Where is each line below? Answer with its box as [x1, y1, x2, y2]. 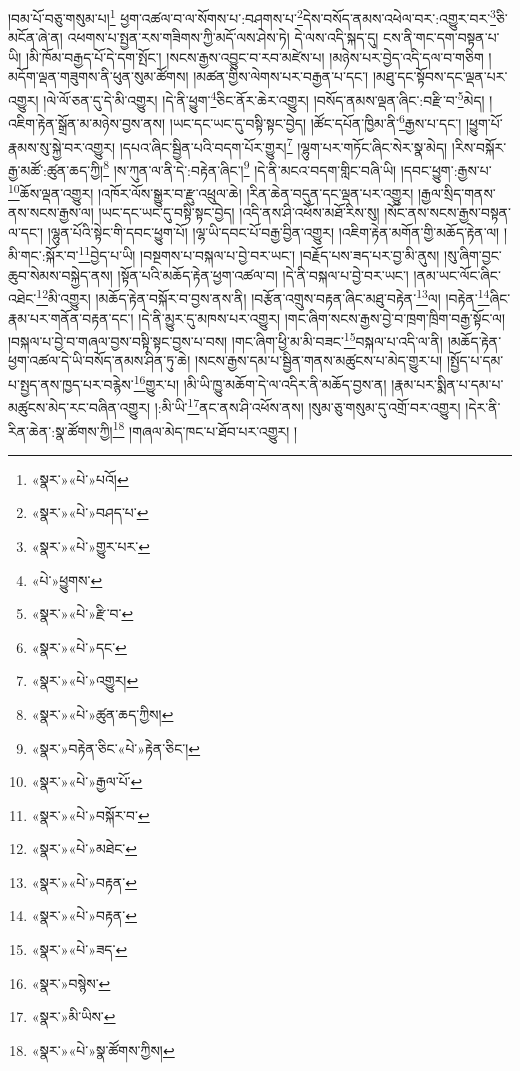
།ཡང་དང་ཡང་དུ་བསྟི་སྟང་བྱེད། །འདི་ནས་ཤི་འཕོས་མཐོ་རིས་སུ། [98, 202, 380, 223]
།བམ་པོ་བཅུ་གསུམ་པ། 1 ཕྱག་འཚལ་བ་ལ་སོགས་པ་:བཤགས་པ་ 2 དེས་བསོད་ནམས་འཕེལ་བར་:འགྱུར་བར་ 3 [8, 5, 496, 28]
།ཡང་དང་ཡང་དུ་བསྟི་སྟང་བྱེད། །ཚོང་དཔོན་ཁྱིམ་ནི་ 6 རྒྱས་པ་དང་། [169, 110, 462, 133]
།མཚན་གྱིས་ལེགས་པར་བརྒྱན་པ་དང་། [193, 66, 369, 87]
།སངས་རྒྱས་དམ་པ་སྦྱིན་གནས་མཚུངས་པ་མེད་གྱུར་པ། [194, 350, 443, 371]
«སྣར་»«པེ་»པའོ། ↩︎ [31, 468, 129, 489]
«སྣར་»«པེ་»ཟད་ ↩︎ [31, 939, 128, 960]
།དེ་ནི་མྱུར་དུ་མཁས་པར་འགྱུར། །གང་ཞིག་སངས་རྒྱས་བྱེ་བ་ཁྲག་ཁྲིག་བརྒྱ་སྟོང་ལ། [138, 307, 506, 328]
